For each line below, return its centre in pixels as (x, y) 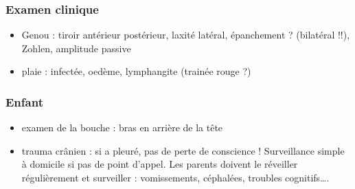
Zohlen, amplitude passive (76, 48)
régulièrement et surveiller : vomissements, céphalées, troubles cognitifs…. (175, 177)
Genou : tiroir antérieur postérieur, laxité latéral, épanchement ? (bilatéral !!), (186, 35)
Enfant (24, 101)
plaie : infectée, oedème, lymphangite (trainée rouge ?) (136, 71)
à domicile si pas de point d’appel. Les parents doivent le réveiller (160, 164)
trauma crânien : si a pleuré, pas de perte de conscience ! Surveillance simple (183, 150)
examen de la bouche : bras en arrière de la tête (122, 127)
